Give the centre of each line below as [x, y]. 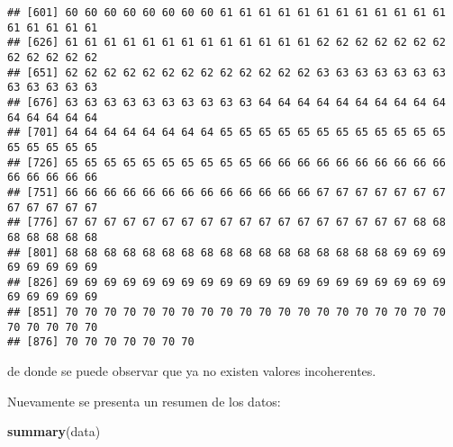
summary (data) [54, 431]
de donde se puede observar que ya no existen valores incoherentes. [192, 371]
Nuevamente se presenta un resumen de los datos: [144, 401]
